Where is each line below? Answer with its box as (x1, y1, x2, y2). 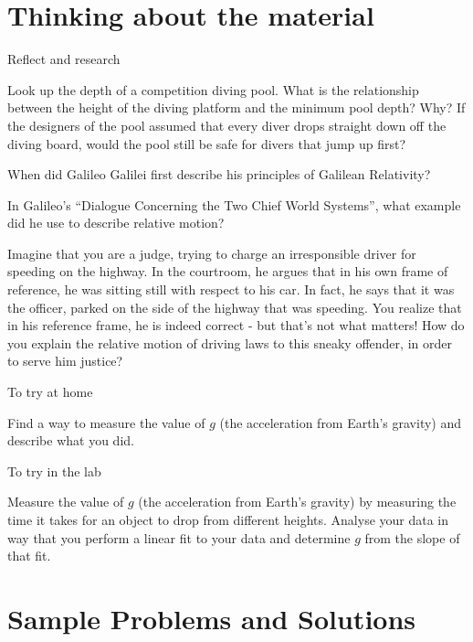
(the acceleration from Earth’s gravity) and (219, 412, 462, 432)
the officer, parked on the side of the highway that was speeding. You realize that (7, 297, 462, 316)
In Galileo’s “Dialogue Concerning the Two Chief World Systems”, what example (7, 195, 461, 214)
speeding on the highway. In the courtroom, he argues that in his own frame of (7, 262, 448, 281)
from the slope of (364, 528, 460, 547)
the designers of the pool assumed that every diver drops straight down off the (7, 115, 447, 134)
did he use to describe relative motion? (7, 213, 225, 232)
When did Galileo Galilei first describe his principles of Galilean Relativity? (7, 165, 431, 184)
